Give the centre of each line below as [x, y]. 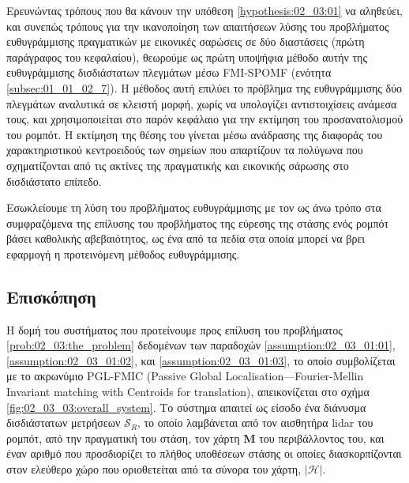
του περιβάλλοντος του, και [322, 438]
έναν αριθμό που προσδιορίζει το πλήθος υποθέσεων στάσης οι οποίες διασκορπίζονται [204, 453]
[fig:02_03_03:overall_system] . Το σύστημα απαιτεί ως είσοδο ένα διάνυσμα [186, 407]
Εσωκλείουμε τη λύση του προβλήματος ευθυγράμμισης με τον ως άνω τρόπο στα [194, 208]
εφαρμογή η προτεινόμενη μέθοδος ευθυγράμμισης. [123, 253]
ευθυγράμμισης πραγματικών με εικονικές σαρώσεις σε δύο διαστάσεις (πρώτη [186, 42]
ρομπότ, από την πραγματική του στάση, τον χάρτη [123, 438]
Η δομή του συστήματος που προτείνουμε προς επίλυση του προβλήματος [174, 329]
